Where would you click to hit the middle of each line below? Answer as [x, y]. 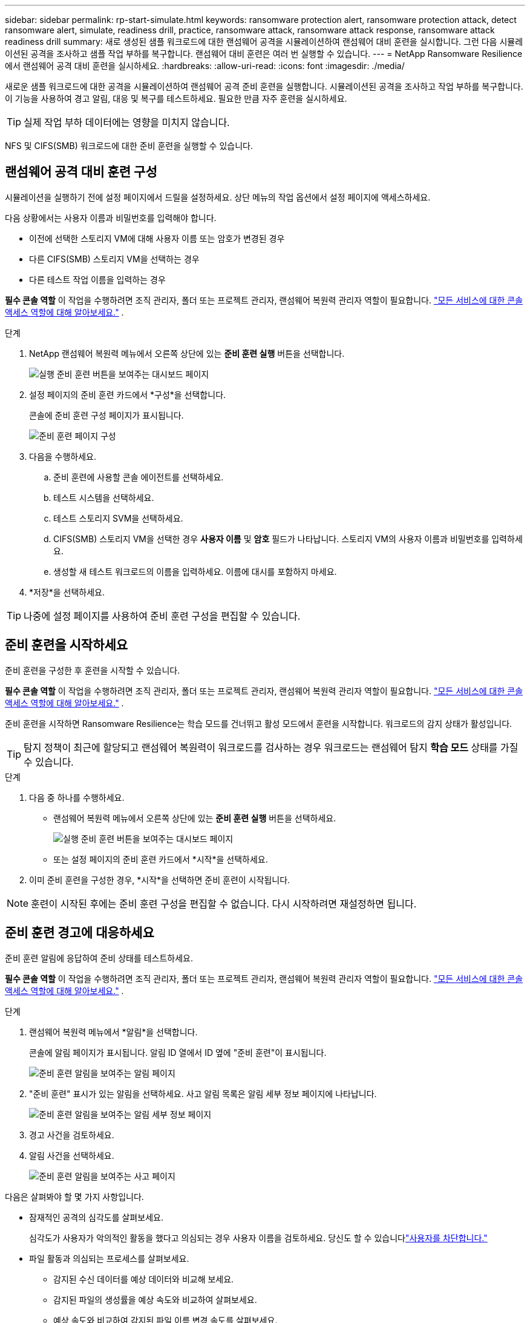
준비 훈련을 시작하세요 [67, 645]
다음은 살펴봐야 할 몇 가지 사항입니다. [74, 1196]
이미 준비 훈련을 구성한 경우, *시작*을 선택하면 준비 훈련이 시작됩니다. [160, 880]
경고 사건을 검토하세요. [72, 1135]
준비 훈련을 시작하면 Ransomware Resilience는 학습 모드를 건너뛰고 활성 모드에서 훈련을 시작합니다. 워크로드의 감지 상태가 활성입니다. [259, 723]
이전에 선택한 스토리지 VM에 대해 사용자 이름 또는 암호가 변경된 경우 [157, 238]
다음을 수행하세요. [63, 456]
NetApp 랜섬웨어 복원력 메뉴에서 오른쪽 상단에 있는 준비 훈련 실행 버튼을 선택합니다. [187, 353]
